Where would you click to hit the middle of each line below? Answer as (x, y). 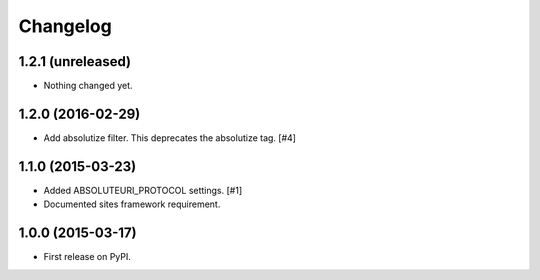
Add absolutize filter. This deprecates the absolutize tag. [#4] (170, 137)
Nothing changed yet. (88, 86)
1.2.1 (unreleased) (75, 61)
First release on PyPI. (87, 257)
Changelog (65, 26)
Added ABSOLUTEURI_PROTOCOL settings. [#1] (143, 190)
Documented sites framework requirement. (132, 204)
